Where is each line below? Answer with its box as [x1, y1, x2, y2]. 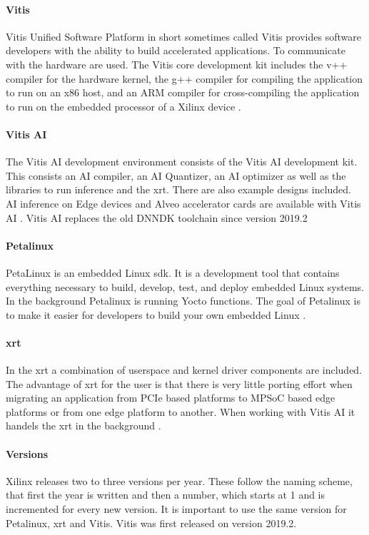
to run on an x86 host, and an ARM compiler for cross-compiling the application [6, 85, 360, 100]
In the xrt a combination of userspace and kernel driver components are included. [6, 362, 363, 377]
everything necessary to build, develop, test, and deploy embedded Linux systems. [6, 279, 365, 294]
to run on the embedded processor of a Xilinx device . [6, 98, 241, 113]
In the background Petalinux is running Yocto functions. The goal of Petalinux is [6, 293, 360, 308]
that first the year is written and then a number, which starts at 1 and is [6, 487, 325, 502]
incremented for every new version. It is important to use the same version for [6, 501, 347, 516]
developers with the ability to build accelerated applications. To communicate [6, 43, 345, 58]
